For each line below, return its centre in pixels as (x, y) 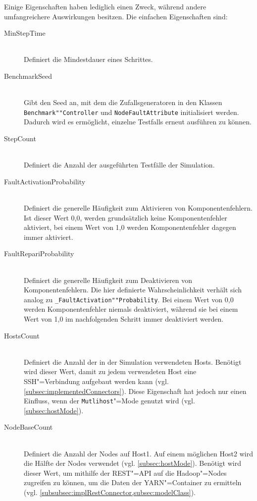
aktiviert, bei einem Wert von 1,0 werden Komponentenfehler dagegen (130, 227)
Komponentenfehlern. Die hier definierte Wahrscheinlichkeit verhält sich (133, 290)
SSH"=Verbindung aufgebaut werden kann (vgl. (96, 381)
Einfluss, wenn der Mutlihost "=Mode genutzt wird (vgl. (109, 401)
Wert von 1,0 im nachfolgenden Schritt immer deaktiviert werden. (124, 318)
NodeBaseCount (28, 427)
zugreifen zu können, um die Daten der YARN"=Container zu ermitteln (133, 482)
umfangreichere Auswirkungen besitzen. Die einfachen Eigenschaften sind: (116, 16)
